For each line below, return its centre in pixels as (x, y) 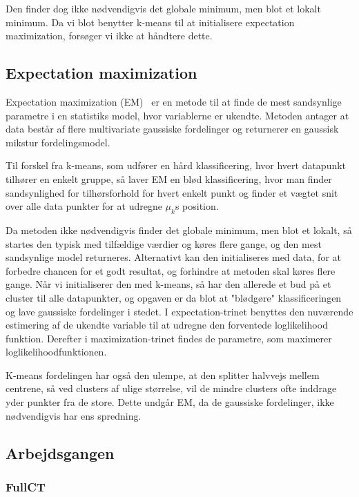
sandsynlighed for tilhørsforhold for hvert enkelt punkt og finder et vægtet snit (172, 192)
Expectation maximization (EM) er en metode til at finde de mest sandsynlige (174, 101)
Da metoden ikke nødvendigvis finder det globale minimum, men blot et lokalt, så (179, 230)
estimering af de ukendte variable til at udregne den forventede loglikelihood (167, 325)
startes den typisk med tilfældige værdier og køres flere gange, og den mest (164, 243)
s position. (197, 206)
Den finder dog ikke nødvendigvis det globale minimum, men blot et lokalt (163, 8)
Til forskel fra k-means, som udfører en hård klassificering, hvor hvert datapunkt (176, 165)
